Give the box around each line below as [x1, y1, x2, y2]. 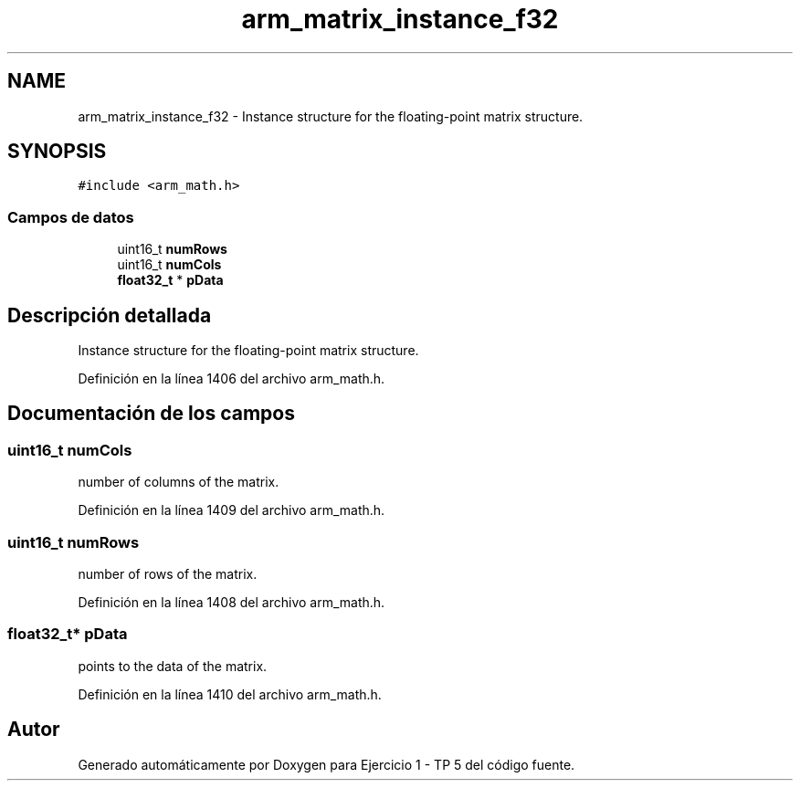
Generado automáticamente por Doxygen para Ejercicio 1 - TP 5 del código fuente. [78, 756, 575, 772]
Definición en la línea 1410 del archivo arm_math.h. [78, 686, 382, 702]
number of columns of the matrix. [78, 474, 279, 490]
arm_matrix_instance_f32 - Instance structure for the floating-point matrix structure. [78, 108, 584, 124]
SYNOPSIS [7, 140, 107, 163]
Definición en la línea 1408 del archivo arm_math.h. [78, 594, 385, 610]
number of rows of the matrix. [78, 566, 258, 582]
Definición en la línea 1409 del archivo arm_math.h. [78, 502, 385, 519]
